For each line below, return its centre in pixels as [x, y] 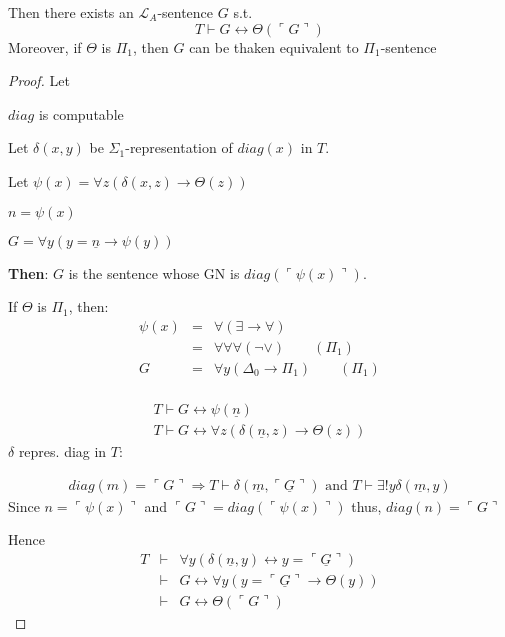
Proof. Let [39, 80]
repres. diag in [62, 450]
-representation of [179, 147]
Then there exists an [71, 12]
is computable [81, 113]
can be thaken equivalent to [274, 46]
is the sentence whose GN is [154, 272]
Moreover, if [45, 46]
